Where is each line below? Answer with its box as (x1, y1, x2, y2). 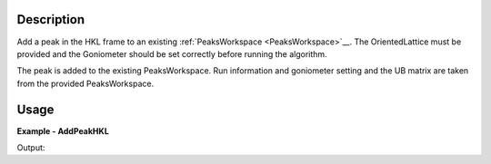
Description (16, 12, 85, 27)
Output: (16, 141, 45, 153)
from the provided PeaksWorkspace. (16, 78, 155, 89)
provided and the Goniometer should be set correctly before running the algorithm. (16, 48, 327, 59)
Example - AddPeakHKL (16, 125, 109, 136)
